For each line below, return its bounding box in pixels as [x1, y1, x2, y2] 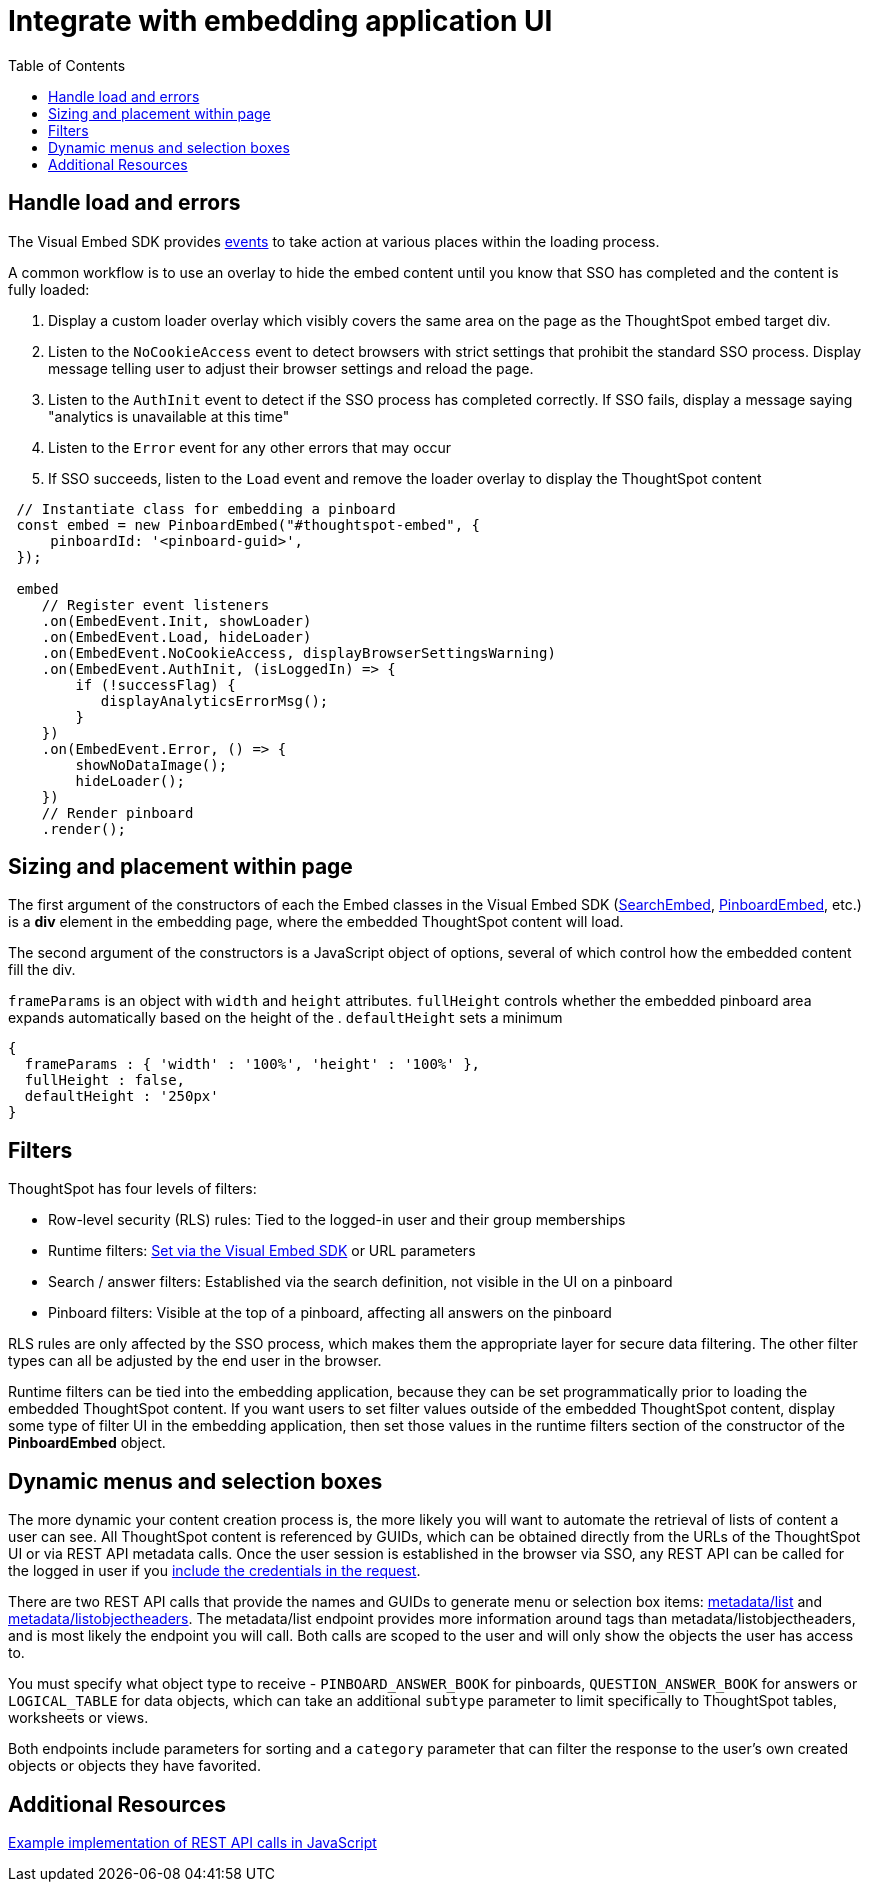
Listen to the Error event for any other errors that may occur [48, 438, 452, 456]
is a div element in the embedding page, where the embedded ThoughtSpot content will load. [8, 913, 624, 931]
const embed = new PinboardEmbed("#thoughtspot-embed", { [16, 516, 481, 533]
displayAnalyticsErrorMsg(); [100, 692, 329, 709]
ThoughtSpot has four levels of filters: [8, 1180, 257, 1198]
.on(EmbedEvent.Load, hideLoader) [41, 628, 312, 645]
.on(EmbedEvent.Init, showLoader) [41, 612, 312, 629]
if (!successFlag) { [75, 676, 236, 693]
